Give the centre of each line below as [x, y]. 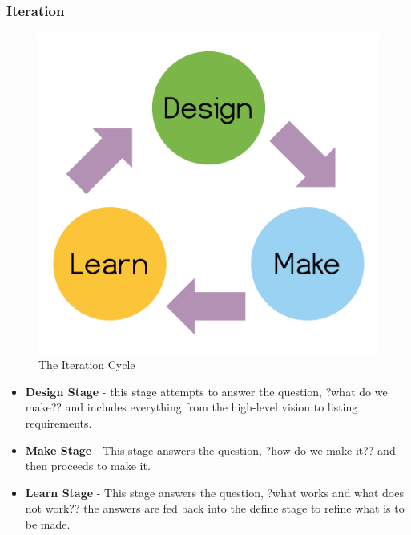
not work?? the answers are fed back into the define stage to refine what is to [215, 508]
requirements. [58, 422]
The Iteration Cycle [87, 365]
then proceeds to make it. [88, 466]
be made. [48, 523]
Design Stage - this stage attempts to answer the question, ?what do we [206, 391]
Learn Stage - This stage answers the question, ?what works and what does [214, 492]
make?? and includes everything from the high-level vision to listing [191, 407]
